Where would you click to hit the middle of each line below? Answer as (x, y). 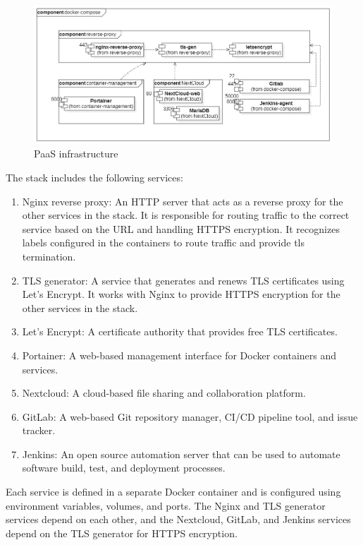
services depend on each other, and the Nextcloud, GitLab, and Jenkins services (178, 519)
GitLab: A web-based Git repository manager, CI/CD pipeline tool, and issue (190, 416)
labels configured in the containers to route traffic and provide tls (164, 242)
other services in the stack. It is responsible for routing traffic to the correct (186, 215)
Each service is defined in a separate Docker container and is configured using (173, 492)
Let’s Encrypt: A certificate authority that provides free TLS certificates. (180, 331)
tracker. (39, 430)
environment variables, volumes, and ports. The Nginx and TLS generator (166, 505)
